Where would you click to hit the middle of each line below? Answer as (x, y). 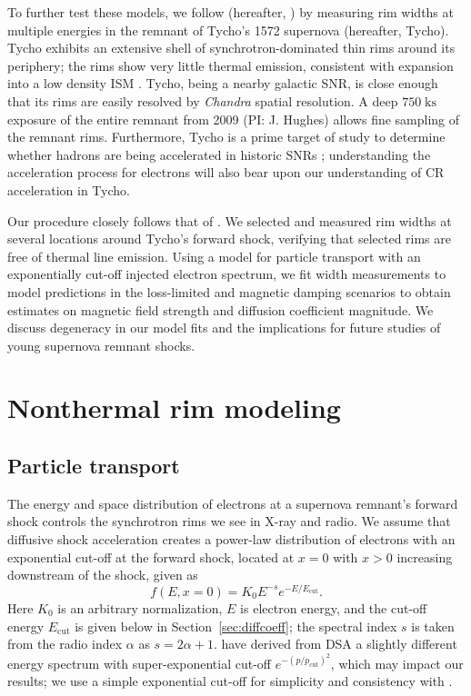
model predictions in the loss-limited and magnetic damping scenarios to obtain (229, 291)
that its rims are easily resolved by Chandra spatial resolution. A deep (203, 100)
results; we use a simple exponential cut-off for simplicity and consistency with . (230, 681)
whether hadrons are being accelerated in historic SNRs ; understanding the (219, 154)
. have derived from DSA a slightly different (335, 644)
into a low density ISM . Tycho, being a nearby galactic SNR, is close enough (223, 83)
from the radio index (65, 644)
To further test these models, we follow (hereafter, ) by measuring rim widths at (230, 12)
